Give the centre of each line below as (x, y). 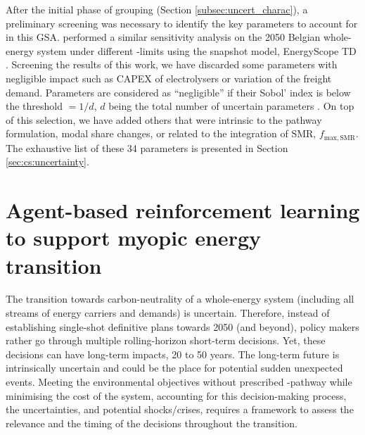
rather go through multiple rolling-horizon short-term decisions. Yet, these (166, 340)
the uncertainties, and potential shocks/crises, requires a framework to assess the (180, 409)
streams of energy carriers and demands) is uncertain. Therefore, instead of (168, 313)
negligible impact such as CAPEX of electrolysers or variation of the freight (169, 78)
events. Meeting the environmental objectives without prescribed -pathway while (179, 382)
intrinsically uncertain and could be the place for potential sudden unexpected (174, 368)
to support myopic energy (133, 238)
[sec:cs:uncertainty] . (47, 162)
